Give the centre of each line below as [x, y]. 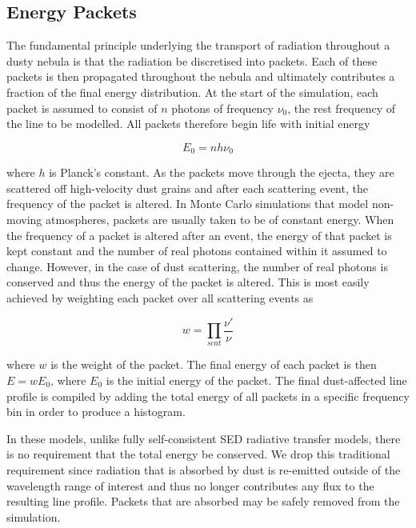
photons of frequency [222, 108]
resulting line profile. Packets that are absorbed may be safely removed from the [203, 501]
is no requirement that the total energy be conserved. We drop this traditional [198, 454]
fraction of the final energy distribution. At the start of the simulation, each [192, 92]
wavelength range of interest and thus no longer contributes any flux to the [190, 485]
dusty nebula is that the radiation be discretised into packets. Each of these [192, 60]
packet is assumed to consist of [82, 108]
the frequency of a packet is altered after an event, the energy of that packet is [199, 235]
